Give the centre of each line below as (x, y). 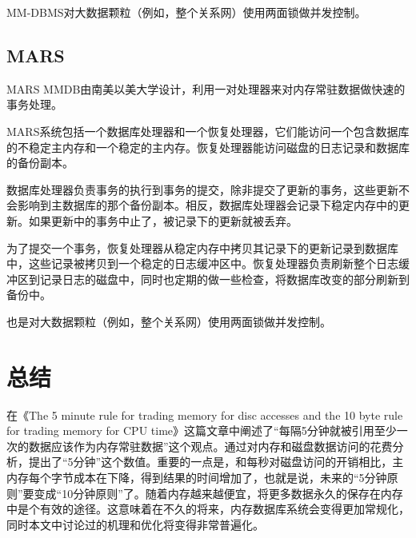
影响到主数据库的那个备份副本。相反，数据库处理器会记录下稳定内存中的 (208, 205)
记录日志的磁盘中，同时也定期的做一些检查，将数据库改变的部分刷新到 (224, 279)
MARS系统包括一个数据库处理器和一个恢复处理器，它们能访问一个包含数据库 (208, 131)
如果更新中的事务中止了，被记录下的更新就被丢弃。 (163, 220)
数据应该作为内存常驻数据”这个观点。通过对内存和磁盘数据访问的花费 (210, 446)
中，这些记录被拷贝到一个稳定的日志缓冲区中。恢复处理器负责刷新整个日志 (202, 263)
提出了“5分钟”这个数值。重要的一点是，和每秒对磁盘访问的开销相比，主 (216, 462)
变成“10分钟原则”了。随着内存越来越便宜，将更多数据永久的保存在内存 (218, 493)
